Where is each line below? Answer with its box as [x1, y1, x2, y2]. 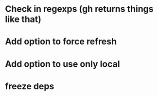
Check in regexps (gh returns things [5, 3, 154, 15]
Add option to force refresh [5, 36, 117, 47]
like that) [5, 14, 41, 25]
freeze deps [5, 80, 54, 92]
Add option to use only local [5, 58, 120, 69]
